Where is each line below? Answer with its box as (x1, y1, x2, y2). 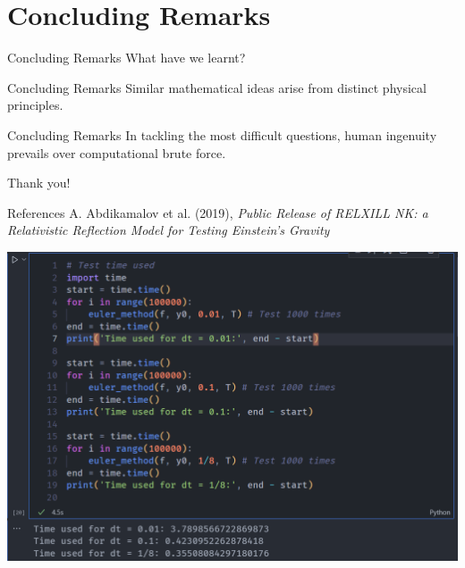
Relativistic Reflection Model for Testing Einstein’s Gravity (7, 221, 330, 239)
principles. (7, 96, 63, 114)
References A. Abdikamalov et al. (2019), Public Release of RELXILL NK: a (7, 203, 428, 221)
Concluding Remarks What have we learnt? (7, 48, 246, 67)
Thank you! (7, 173, 71, 192)
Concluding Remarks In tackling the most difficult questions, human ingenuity (7, 125, 437, 144)
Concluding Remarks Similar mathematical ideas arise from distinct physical (7, 78, 427, 96)
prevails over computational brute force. (7, 143, 226, 162)
